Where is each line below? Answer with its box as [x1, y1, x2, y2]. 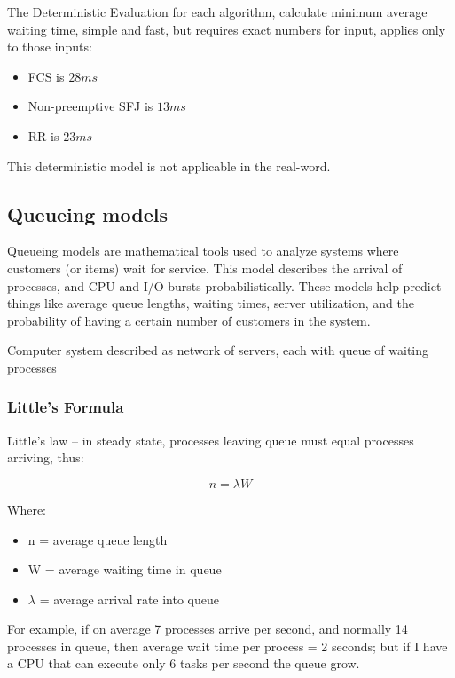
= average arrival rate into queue [39, 589, 219, 608]
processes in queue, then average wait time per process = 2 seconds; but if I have [7, 636, 448, 655]
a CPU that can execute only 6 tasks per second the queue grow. [7, 654, 360, 673]
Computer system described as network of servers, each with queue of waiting [7, 341, 429, 359]
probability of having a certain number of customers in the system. [7, 311, 371, 329]
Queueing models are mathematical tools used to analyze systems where [7, 241, 399, 260]
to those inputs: [7, 37, 92, 56]
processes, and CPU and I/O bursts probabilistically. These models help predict [7, 276, 442, 295]
